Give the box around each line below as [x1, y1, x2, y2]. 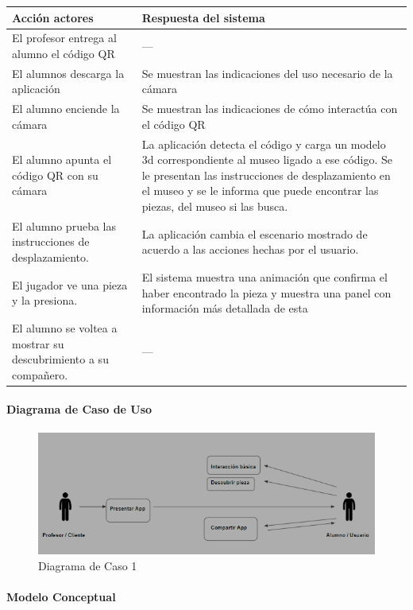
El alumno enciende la [12, 100, 120, 117]
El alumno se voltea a [12, 319, 118, 336]
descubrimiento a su [12, 351, 109, 367]
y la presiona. [12, 292, 78, 309]
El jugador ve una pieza [12, 276, 128, 293]
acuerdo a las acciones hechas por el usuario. [141, 241, 359, 258]
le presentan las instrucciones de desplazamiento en [141, 166, 391, 183]
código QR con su [12, 166, 98, 183]
